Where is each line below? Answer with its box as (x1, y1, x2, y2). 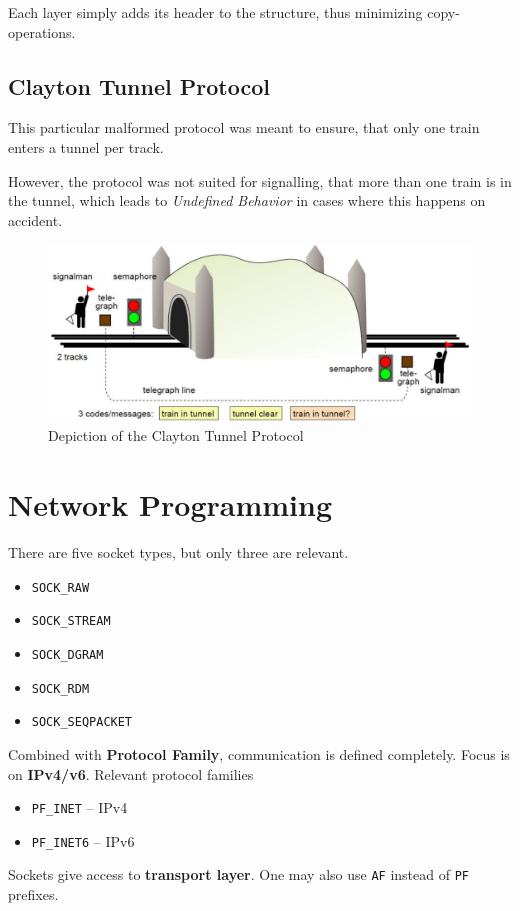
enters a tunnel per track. (8, 136, 164, 157)
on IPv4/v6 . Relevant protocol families (8, 763, 254, 784)
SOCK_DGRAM (31, 647, 104, 662)
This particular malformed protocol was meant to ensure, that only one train (8, 117, 480, 138)
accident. (8, 209, 63, 230)
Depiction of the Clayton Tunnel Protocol (48, 425, 304, 446)
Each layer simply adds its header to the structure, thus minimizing (8, 2, 423, 22)
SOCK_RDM (31, 681, 90, 696)
